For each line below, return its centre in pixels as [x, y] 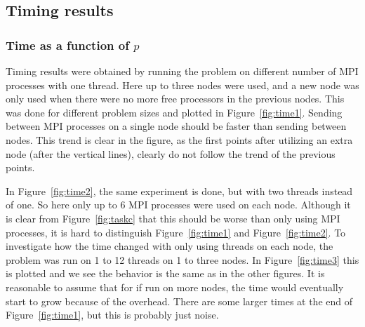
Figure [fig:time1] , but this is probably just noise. [112, 315]
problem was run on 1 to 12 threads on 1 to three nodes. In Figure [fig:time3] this [182, 259]
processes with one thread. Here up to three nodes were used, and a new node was [182, 85]
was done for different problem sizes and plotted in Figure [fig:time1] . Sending [174, 112]
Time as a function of [67, 45]
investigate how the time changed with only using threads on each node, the [170, 246]
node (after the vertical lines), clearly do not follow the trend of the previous [171, 153]
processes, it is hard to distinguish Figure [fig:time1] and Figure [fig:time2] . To [176, 232]
